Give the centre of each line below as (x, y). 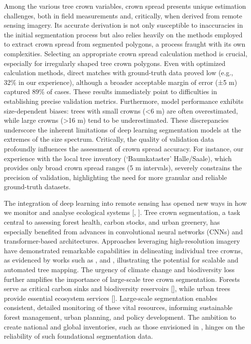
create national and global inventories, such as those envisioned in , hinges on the (124, 326)
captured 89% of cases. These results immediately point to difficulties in (111, 91)
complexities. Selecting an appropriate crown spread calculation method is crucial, (126, 53)
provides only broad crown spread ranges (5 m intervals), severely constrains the (123, 168)
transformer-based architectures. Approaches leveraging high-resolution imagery (122, 241)
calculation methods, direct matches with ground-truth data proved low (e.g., (118, 73)
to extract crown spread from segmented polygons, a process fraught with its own (125, 44)
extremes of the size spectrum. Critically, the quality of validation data (109, 139)
